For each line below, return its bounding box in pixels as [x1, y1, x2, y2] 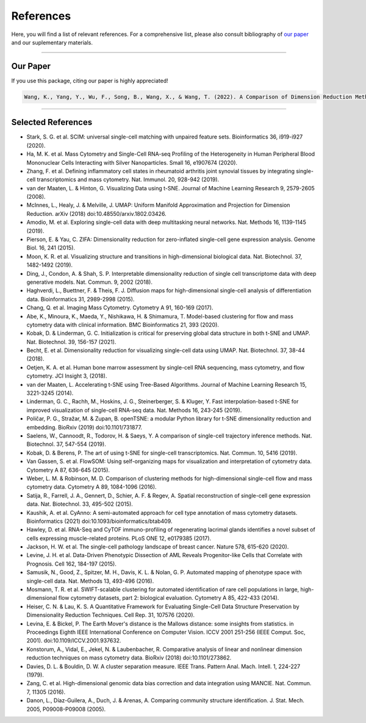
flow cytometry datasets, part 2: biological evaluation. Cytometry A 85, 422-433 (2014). [58, 594, 279, 602]
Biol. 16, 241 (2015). [26, 244, 76, 251]
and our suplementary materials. [11, 38, 93, 46]
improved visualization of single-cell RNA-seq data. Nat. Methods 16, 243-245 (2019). [26, 406, 242, 414]
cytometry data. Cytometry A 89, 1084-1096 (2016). [26, 483, 157, 491]
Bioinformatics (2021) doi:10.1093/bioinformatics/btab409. [26, 517, 173, 525]
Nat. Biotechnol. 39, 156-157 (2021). [26, 338, 117, 345]
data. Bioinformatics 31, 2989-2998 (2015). [26, 295, 135, 303]
